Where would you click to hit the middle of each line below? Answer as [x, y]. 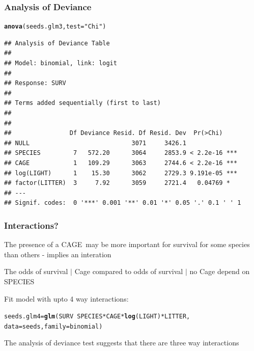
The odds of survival [36, 271]
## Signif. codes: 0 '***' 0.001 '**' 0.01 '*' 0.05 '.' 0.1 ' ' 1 [123, 203]
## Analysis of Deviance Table [57, 43]
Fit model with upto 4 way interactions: [66, 298]
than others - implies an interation [58, 254]
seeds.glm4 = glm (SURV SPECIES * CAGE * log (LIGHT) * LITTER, [97, 317]
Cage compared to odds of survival [129, 271]
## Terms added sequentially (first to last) [82, 103]
